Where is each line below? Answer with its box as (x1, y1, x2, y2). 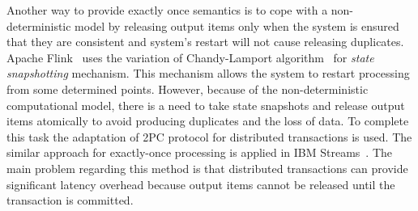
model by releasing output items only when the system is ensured (75, 17, 399, 34)
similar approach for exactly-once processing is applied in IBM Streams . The (6, 144, 392, 161)
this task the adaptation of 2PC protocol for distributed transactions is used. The (6, 128, 412, 145)
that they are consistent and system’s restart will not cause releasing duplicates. (6, 33, 404, 50)
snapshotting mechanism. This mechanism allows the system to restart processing (6, 65, 410, 82)
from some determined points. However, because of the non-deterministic (6, 80, 369, 97)
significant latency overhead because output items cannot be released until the (6, 175, 395, 192)
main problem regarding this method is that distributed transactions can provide (6, 159, 408, 176)
